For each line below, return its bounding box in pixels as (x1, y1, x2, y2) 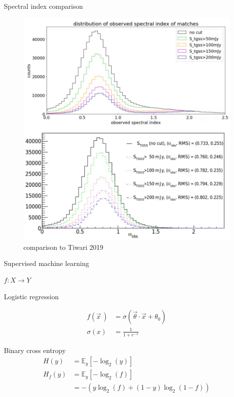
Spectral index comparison (4, 1, 83, 11)
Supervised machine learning (4, 258, 89, 268)
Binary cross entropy (4, 345, 66, 355)
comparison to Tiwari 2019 (23, 242, 103, 252)
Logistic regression (4, 291, 59, 301)
